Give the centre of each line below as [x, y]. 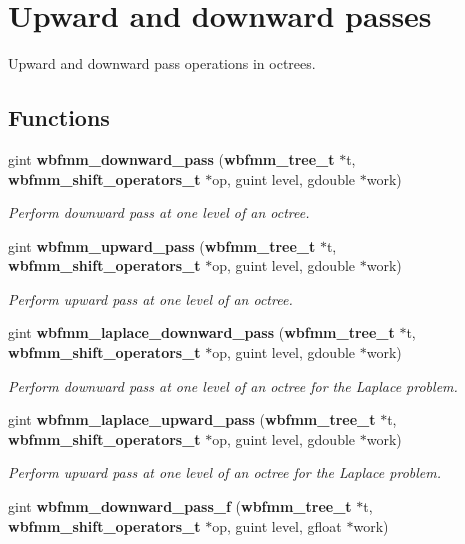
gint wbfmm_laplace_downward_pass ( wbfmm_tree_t [201, 332]
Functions [59, 117]
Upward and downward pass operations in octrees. [162, 63]
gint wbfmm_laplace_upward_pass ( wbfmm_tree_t [192, 419]
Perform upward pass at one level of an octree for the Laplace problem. [225, 472]
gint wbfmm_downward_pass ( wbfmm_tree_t [171, 158]
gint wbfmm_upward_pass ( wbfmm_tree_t [162, 245]
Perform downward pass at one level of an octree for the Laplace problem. [233, 385]
